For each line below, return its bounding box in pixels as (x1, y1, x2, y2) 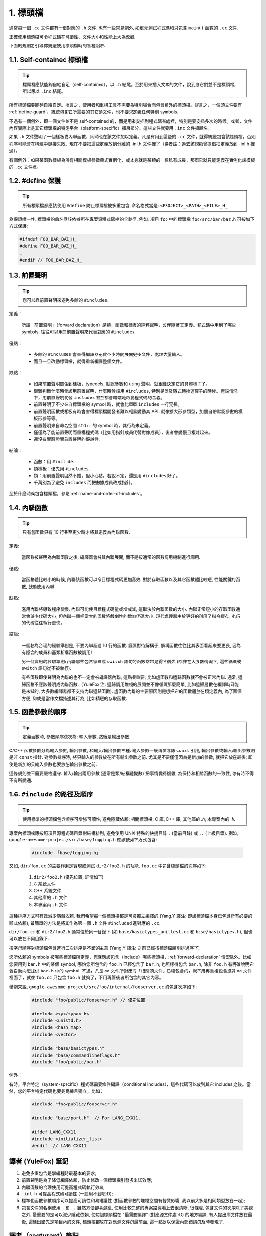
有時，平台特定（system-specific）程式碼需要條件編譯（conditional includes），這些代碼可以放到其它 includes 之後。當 (9, 1081, 251, 1087)
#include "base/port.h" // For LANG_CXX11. (32, 1115, 141, 1121)
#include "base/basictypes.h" (32, 1046, 105, 1051)
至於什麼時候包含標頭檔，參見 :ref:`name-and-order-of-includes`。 (9, 490, 145, 496)
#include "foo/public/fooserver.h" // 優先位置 (32, 997, 145, 1003)
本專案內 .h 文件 (33, 901, 67, 907)
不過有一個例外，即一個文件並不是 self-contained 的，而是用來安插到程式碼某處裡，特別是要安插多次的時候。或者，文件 (9, 118, 253, 124)
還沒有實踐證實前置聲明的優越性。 (33, 436, 103, 442)
